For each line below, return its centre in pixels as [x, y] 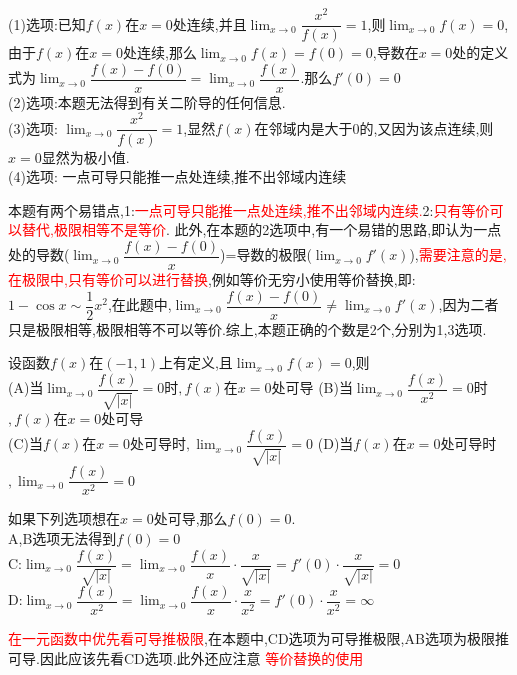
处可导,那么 [190, 518]
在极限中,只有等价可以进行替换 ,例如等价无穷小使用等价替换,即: [212, 278]
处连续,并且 [209, 23]
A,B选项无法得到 [62, 537]
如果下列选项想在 [64, 518]
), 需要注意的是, [458, 254]
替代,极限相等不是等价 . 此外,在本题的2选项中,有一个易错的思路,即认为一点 [261, 229]
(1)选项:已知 [47, 23]
